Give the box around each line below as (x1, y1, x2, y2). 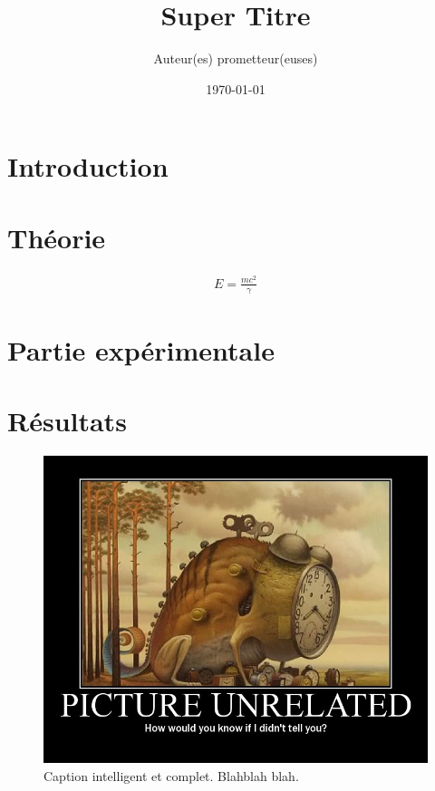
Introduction (7, 148, 169, 185)
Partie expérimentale (7, 331, 275, 368)
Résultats (7, 402, 127, 439)
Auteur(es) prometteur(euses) (153, 49, 318, 68)
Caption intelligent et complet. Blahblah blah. (43, 766, 299, 785)
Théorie (7, 218, 106, 256)
